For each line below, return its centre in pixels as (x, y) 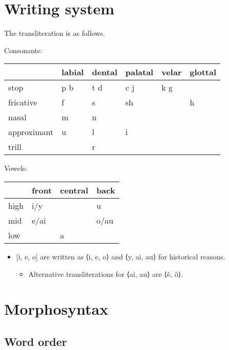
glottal (203, 72)
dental (105, 72)
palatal (139, 72)
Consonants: (23, 50)
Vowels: (16, 168)
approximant (31, 132)
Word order (36, 341)
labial (73, 72)
